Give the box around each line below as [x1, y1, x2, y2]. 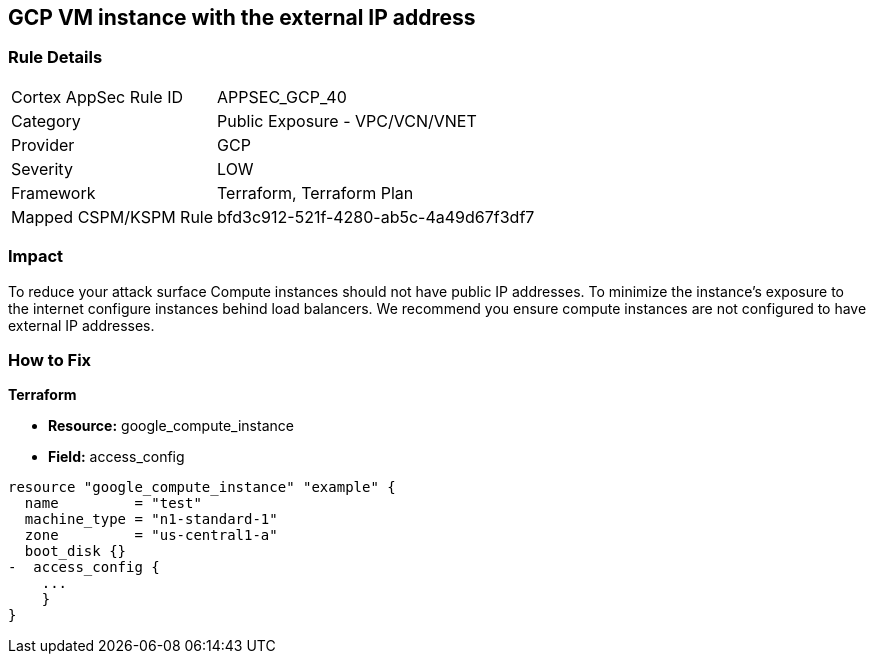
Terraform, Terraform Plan [217, 182, 414, 203]
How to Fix [8, 349, 92, 370]
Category [11, 110, 81, 131]
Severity [11, 158, 73, 179]
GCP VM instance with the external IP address [8, 5, 476, 30]
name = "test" [24, 495, 202, 512]
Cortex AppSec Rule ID [11, 86, 184, 107]
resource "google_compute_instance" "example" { [8, 479, 396, 496]
